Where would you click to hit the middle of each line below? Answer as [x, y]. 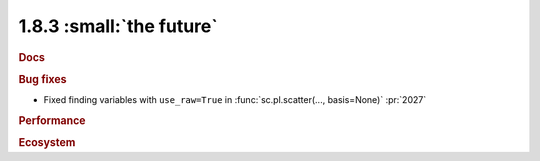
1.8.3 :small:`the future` [118, 26]
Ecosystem [47, 143]
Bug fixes [42, 79]
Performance [52, 120]
